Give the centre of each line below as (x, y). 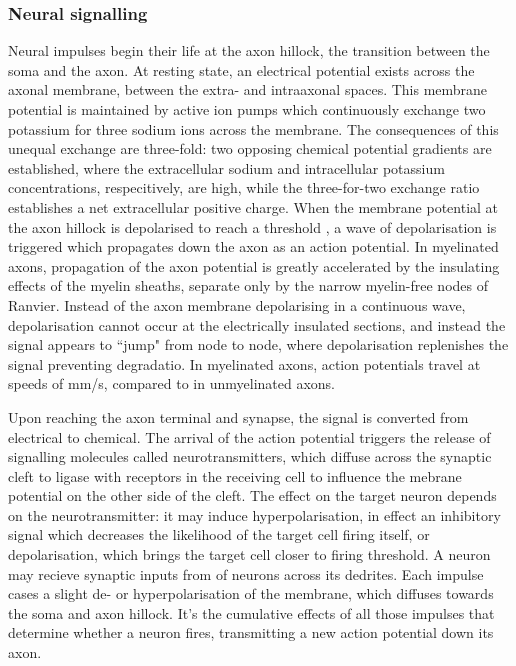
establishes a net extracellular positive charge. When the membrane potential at (253, 206)
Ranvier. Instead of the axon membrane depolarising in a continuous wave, (237, 304)
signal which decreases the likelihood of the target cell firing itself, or (219, 534)
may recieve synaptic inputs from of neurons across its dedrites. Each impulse (246, 573)
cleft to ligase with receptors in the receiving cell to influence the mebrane (235, 475)
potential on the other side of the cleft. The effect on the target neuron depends (252, 495)
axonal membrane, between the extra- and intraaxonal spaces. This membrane (248, 89)
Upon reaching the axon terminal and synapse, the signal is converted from (238, 416)
